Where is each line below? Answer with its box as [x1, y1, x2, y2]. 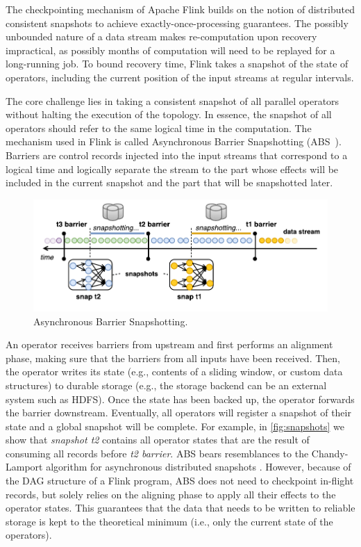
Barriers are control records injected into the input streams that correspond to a [6, 147, 348, 162]
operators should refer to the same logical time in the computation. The [6, 120, 312, 135]
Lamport [6, 459, 43, 474]
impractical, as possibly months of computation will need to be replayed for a [6, 42, 335, 57]
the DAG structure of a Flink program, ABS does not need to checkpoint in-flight [6, 473, 354, 488]
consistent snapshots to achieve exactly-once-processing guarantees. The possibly [6, 15, 349, 30]
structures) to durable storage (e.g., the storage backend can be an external [6, 377, 327, 392]
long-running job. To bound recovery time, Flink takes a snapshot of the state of [6, 56, 349, 71]
